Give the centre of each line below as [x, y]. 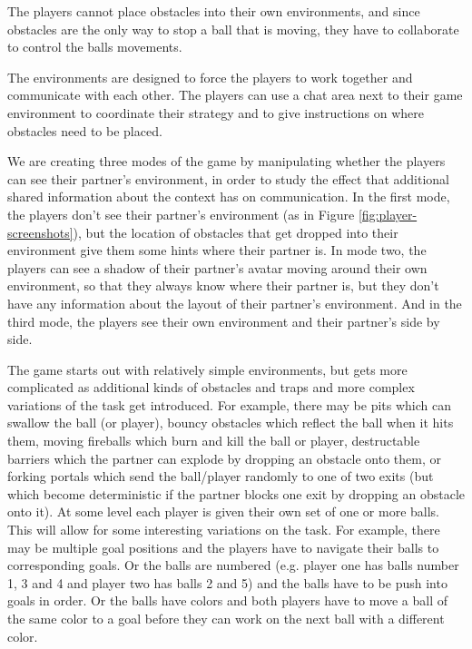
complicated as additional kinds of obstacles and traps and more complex [211, 387]
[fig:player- [388, 214]
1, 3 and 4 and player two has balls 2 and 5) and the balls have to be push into [227, 582]
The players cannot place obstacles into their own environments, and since [214, 11]
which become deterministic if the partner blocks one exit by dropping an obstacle [236, 493]
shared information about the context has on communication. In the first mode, [229, 197]
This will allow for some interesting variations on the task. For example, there [224, 530]
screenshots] [40, 232]
